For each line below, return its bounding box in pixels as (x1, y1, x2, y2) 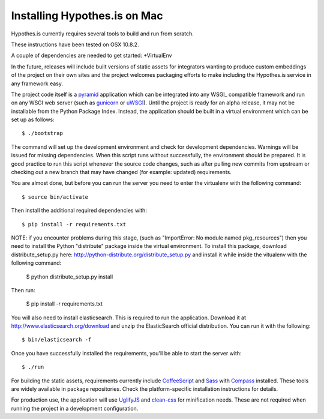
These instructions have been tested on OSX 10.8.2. (11, 41, 139, 48)
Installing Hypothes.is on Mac (11, 9, 163, 22)
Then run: (11, 286, 35, 294)
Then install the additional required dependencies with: (11, 207, 147, 214)
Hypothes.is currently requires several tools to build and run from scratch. (11, 30, 194, 37)
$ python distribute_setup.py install (26, 273, 113, 280)
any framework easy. (11, 80, 63, 87)
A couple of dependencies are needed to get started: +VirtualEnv (11, 52, 172, 59)
